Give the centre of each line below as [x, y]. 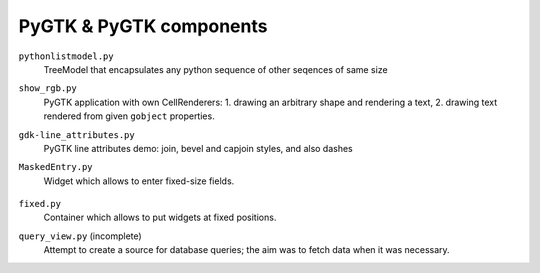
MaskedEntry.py [56, 167]
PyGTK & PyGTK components [143, 26]
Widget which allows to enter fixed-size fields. [139, 181]
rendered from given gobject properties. [129, 116]
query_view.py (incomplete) [80, 236]
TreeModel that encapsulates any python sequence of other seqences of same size [216, 69]
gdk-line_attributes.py [76, 134]
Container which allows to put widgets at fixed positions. [160, 217]
